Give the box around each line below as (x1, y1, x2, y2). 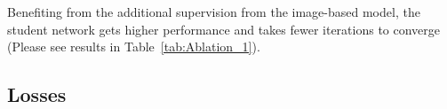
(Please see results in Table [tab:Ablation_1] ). (7, 37, 260, 56)
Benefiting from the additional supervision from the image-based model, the (7, 3, 420, 20)
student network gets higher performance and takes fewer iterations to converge (7, 19, 441, 38)
